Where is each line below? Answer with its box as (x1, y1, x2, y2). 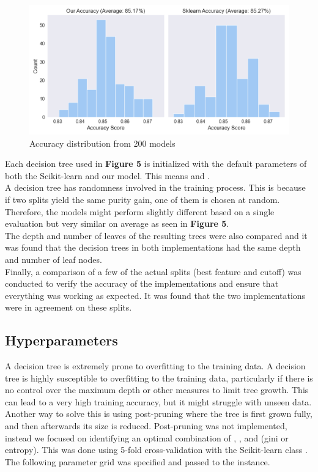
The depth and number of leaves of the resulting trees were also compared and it (5, 229, 308, 242)
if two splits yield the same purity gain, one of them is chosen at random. (5, 193, 280, 205)
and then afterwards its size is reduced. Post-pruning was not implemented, (5, 419, 287, 432)
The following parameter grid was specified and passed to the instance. (5, 455, 270, 468)
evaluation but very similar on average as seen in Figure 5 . (5, 217, 229, 230)
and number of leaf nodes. (5, 253, 102, 265)
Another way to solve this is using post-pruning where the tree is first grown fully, (5, 407, 312, 420)
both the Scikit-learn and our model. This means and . (5, 169, 210, 182)
